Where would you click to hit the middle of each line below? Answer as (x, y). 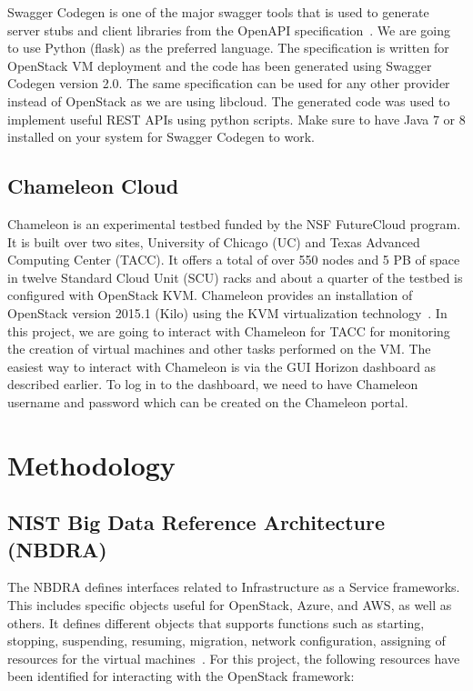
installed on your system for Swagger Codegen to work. (161, 137)
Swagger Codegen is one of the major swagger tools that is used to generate (218, 12)
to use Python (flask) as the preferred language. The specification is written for (228, 48)
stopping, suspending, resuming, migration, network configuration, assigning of (226, 641)
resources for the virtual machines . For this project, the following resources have (234, 658)
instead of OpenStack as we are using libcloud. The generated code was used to (229, 100)
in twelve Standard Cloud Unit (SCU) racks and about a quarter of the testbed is (235, 277)
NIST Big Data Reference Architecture (196, 522)
